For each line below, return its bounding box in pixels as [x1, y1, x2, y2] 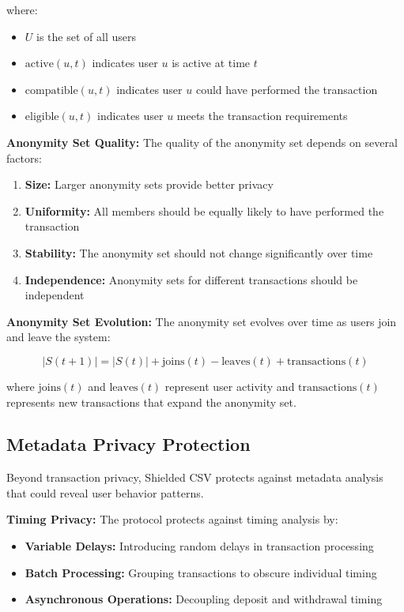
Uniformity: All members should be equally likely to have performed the [25, 202, 384, 219]
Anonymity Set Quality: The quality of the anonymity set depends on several [6, 133, 398, 150]
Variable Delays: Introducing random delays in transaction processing [25, 538, 374, 554]
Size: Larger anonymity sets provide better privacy [25, 176, 274, 193]
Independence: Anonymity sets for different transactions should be [25, 271, 358, 287]
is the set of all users [36, 28, 136, 44]
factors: [6, 149, 42, 166]
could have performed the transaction [195, 81, 378, 97]
